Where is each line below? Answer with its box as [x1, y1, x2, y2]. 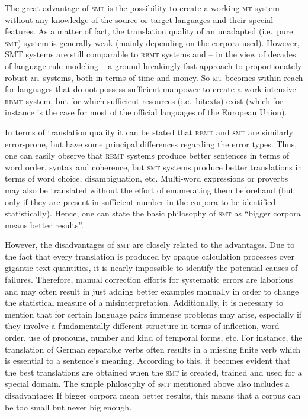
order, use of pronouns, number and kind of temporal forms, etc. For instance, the [5, 331, 303, 344]
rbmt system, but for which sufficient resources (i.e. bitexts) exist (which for [5, 94, 283, 106]
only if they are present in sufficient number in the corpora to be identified [5, 195, 276, 208]
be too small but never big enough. [5, 400, 132, 413]
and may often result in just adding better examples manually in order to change [5, 285, 299, 297]
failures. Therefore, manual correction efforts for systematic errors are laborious [5, 273, 293, 286]
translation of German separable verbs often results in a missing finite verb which [5, 342, 301, 355]
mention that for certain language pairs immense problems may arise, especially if [5, 308, 302, 320]
